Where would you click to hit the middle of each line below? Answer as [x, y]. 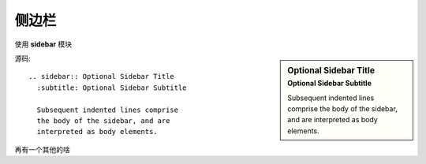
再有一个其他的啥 [42, 149]
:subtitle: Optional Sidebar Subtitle [112, 88]
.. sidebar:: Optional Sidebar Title [102, 76]
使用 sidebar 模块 [43, 44]
